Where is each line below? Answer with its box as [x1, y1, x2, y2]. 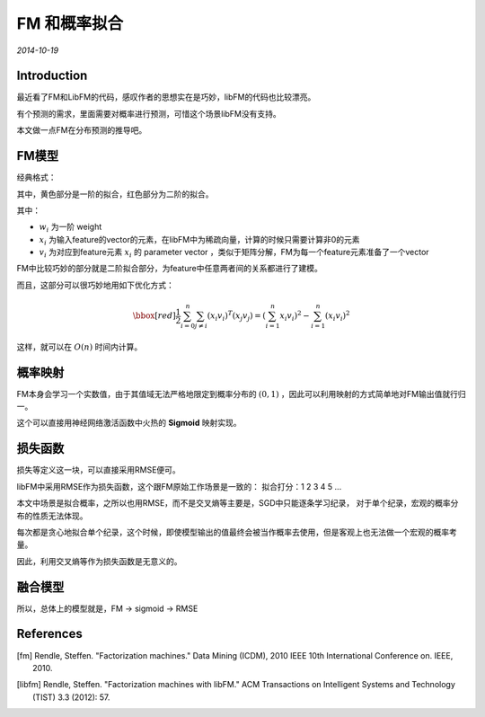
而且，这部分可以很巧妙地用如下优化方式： [16, 279, 174, 290]
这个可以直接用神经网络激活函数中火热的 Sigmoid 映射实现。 [16, 418, 242, 429]
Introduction [16, 68, 88, 84]
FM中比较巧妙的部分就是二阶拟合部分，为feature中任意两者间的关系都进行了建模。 [16, 263, 322, 274]
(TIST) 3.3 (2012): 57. [32, 692, 110, 703]
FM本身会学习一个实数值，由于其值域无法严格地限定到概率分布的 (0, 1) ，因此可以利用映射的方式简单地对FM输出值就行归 [16, 388, 466, 399]
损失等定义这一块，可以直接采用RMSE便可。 [16, 465, 181, 475]
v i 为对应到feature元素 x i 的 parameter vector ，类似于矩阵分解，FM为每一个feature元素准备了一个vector [39, 247, 430, 260]
